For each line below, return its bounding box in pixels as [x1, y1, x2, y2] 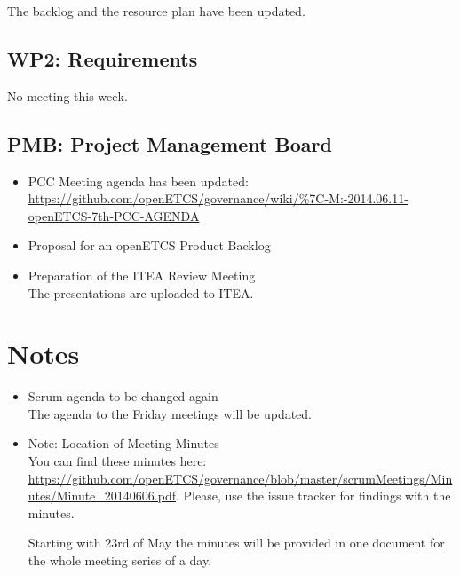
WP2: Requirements [7, 44, 198, 72]
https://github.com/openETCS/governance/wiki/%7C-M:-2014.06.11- [28, 189, 408, 208]
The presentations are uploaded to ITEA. [28, 283, 254, 302]
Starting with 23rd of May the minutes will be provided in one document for [28, 533, 445, 552]
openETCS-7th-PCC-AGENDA [28, 206, 200, 224]
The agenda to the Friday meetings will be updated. [28, 404, 313, 422]
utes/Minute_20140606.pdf [28, 486, 176, 505]
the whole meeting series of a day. [28, 551, 212, 570]
